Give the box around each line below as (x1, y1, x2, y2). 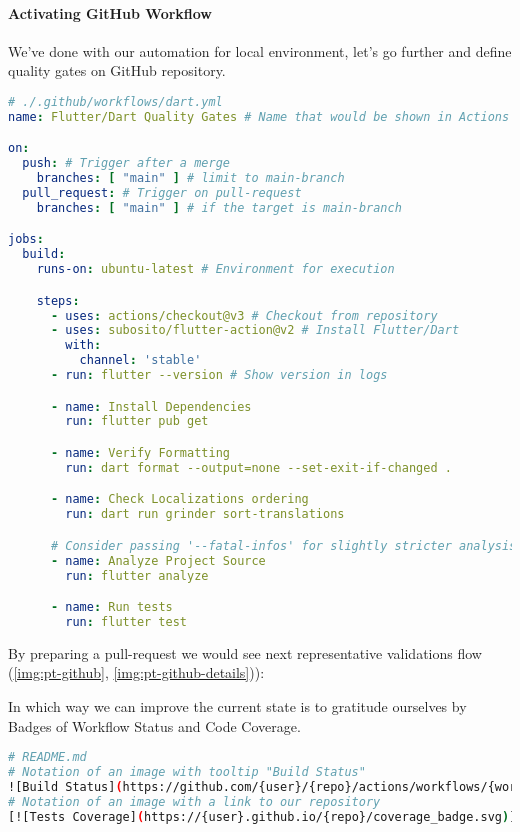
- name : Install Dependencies (50, 399, 252, 414)
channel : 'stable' (79, 353, 202, 368)
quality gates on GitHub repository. (8, 60, 226, 81)
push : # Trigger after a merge (22, 156, 230, 171)
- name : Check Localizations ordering (50, 492, 309, 507)
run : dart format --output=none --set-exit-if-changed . (65, 460, 452, 475)
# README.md (8, 750, 87, 765)
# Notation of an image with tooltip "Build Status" (8, 765, 366, 780)
